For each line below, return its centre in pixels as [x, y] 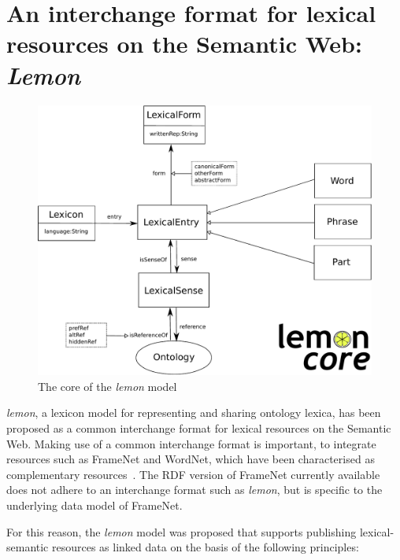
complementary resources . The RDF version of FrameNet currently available [193, 474]
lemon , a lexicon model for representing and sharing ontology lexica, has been [194, 413]
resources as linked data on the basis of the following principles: [206, 547]
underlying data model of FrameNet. [94, 505]
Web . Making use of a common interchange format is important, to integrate [191, 443]
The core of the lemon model [107, 386]
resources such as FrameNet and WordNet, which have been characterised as [191, 459]
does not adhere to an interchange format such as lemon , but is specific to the [194, 490]
